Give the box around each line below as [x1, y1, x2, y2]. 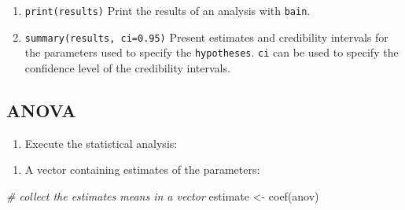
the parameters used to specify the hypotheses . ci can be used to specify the [24, 44, 399, 61]
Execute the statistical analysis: [24, 134, 178, 151]
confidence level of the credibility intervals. [24, 59, 230, 76]
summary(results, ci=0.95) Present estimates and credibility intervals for [24, 28, 388, 45]
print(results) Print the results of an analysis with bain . [24, 2, 311, 18]
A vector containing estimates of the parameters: [24, 161, 260, 178]
